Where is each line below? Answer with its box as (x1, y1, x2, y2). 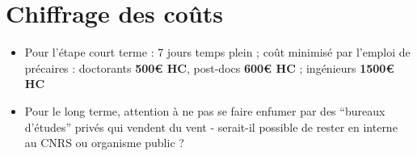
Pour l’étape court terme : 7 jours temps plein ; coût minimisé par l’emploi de (24, 44, 411, 61)
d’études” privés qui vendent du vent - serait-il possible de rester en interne (24, 118, 398, 135)
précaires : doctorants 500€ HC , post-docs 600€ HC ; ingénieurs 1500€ (24, 59, 394, 76)
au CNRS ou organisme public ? (24, 134, 184, 151)
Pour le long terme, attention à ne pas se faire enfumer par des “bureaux (24, 102, 385, 119)
